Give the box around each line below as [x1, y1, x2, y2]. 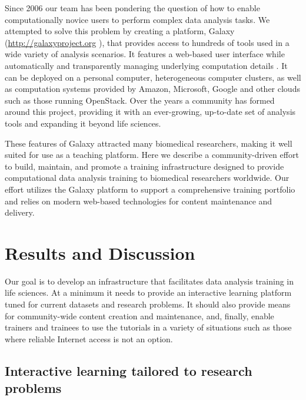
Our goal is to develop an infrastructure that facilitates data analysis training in [5, 275, 294, 287]
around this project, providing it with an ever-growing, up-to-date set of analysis [5, 105, 296, 118]
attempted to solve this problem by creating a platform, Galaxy [5, 25, 235, 37]
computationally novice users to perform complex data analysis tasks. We [5, 13, 270, 25]
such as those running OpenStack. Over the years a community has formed [5, 94, 275, 106]
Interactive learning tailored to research [5, 361, 252, 379]
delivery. [5, 206, 35, 219]
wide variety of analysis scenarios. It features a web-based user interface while [5, 48, 285, 60]
